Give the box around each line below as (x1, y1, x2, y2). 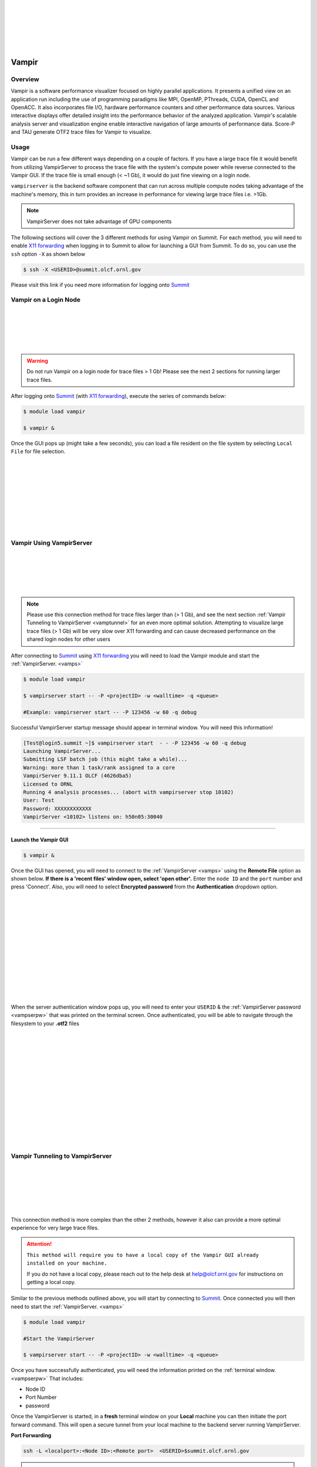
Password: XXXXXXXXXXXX (23, 805, 92, 812)
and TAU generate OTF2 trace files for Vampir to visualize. (11, 129, 152, 136)
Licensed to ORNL (23, 780, 73, 787)
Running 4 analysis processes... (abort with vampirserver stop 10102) (23, 789, 234, 795)
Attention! (26, 1240, 52, 1248)
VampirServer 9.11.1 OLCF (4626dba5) (23, 772, 132, 779)
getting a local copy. (26, 1278, 76, 1285)
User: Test (23, 797, 55, 804)
